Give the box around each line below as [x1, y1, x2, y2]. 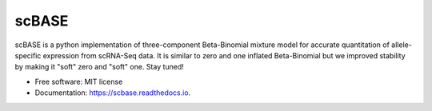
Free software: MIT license [34, 77, 123, 86]
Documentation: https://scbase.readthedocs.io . [34, 88, 191, 97]
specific [14, 50, 42, 60]
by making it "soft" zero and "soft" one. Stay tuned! [14, 62, 184, 72]
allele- [390, 40, 412, 50]
